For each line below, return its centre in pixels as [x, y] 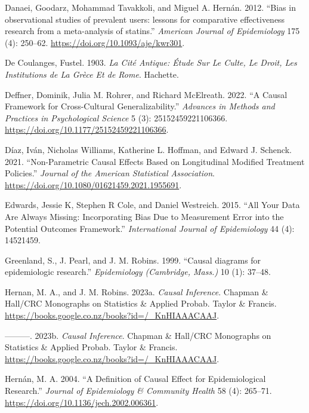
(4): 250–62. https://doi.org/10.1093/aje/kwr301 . [95, 42]
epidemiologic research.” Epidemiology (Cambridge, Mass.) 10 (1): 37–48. [138, 272]
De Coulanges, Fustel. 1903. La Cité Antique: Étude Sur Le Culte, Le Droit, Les [151, 62]
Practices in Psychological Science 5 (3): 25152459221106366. [116, 117]
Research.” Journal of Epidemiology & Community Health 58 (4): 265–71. [138, 391]
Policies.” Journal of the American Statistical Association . [110, 173]
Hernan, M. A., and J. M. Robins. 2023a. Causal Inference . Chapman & [137, 291]
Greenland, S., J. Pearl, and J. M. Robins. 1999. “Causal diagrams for [133, 260]
